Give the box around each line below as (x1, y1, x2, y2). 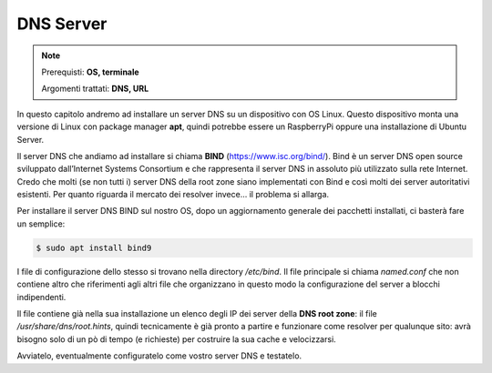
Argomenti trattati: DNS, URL (41, 83, 149, 95)
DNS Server (16, 14, 108, 34)
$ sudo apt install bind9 (36, 242, 152, 253)
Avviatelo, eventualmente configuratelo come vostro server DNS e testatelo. (16, 350, 302, 361)
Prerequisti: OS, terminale (41, 66, 140, 77)
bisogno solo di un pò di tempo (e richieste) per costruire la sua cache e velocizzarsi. (16, 333, 336, 345)
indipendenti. (16, 291, 67, 302)
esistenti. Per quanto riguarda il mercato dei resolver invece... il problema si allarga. (16, 189, 330, 200)
